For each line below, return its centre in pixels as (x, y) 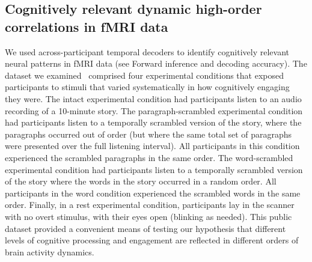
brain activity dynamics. (50, 251)
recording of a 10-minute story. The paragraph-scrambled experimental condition (154, 110)
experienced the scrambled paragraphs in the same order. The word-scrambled (149, 157)
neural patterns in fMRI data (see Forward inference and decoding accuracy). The (156, 63)
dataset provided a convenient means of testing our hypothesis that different (145, 228)
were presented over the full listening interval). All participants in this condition (152, 146)
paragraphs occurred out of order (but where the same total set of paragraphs (148, 134)
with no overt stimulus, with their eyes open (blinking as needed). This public (148, 216)
